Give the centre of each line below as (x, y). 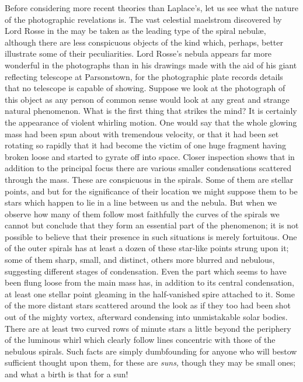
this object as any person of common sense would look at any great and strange (147, 99)
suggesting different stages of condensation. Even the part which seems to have (146, 271)
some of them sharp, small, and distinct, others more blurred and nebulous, (140, 260)
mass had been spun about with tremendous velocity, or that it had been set (142, 133)
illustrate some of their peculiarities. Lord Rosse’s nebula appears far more (138, 53)
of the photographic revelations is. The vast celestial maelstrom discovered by (143, 19)
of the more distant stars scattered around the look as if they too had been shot (148, 305)
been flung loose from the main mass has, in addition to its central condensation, (149, 282)
